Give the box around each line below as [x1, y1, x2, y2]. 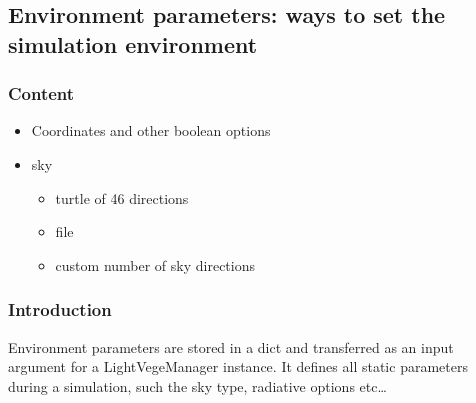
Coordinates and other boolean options [31, 120, 271, 141]
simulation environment [8, 28, 258, 59]
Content [8, 81, 75, 106]
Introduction [8, 297, 112, 322]
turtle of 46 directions [55, 187, 189, 208]
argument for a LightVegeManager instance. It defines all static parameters [8, 356, 468, 377]
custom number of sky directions [55, 254, 256, 275]
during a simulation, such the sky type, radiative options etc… [8, 375, 387, 396]
